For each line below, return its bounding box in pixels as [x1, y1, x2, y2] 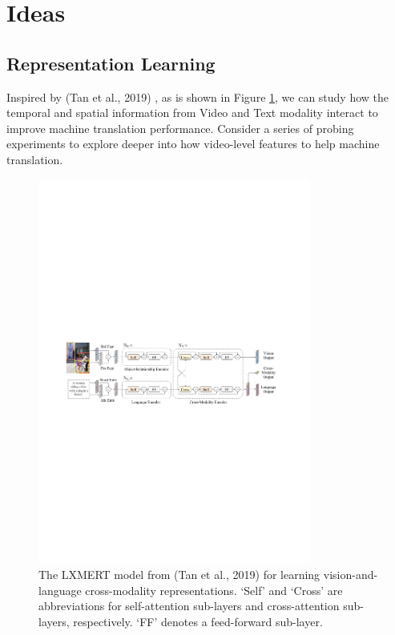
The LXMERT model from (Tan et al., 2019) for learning [38, 566, 320, 583]
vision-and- [323, 566, 378, 583]
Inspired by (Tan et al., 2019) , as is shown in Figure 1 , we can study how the [6, 88, 389, 105]
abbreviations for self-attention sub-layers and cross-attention [38, 597, 340, 614]
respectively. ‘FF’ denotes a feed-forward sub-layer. [73, 613, 323, 629]
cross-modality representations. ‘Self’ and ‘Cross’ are [85, 581, 343, 598]
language [38, 581, 82, 598]
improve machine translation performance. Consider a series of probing [6, 119, 354, 136]
